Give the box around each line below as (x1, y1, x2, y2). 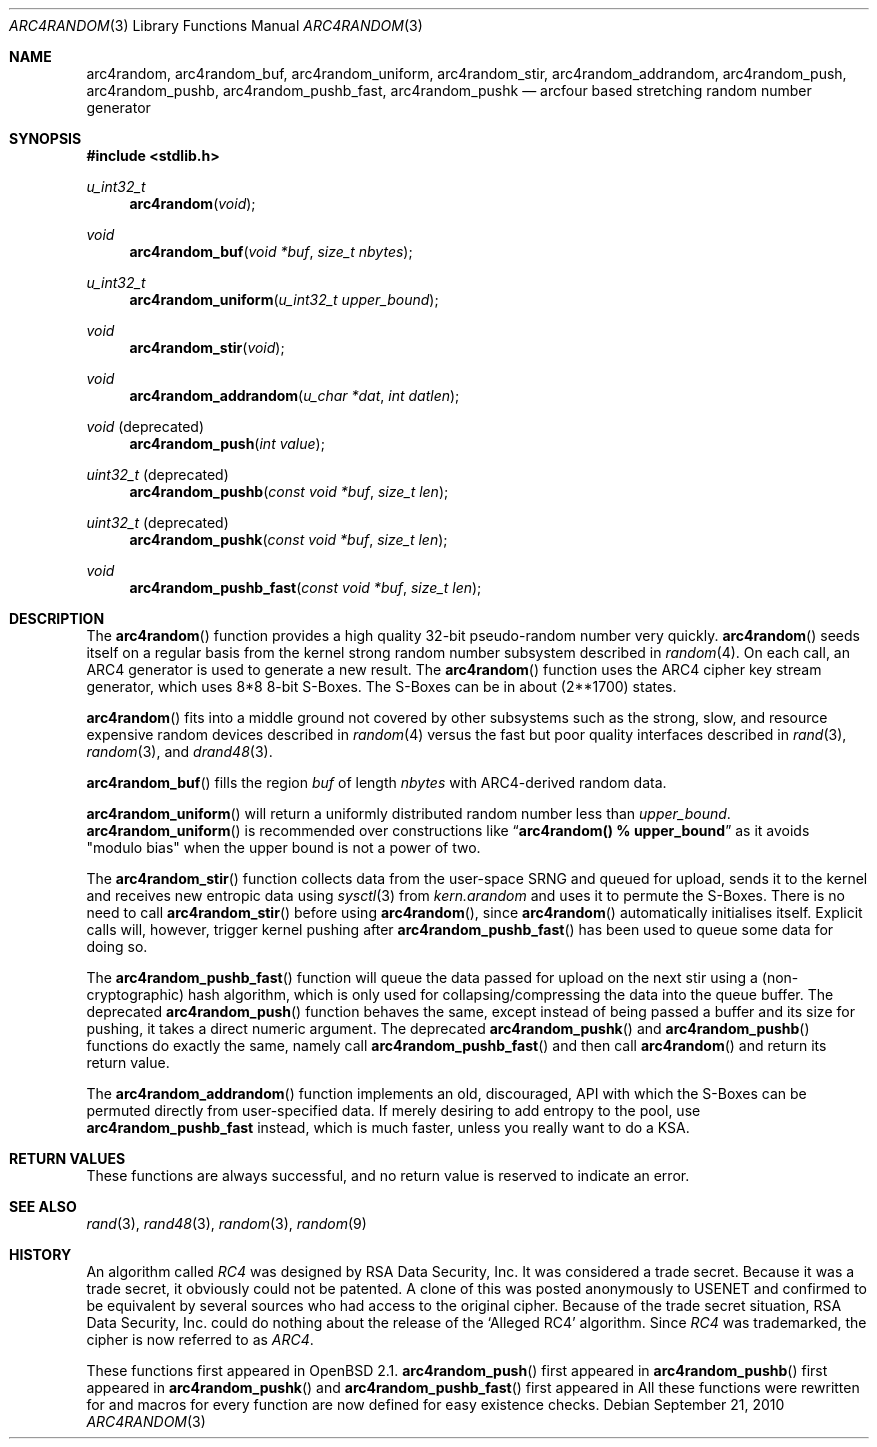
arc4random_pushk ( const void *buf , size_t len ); (129, 531, 448, 548)
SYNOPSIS (9, 130, 82, 147)
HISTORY (9, 1246, 72, 1263)
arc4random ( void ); (129, 195, 256, 212)
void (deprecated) (86, 418, 205, 435)
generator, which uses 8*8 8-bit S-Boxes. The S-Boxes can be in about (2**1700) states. (86, 678, 677, 695)
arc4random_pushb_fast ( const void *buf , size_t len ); (129, 579, 482, 596)
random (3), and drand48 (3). (86, 743, 273, 760)
